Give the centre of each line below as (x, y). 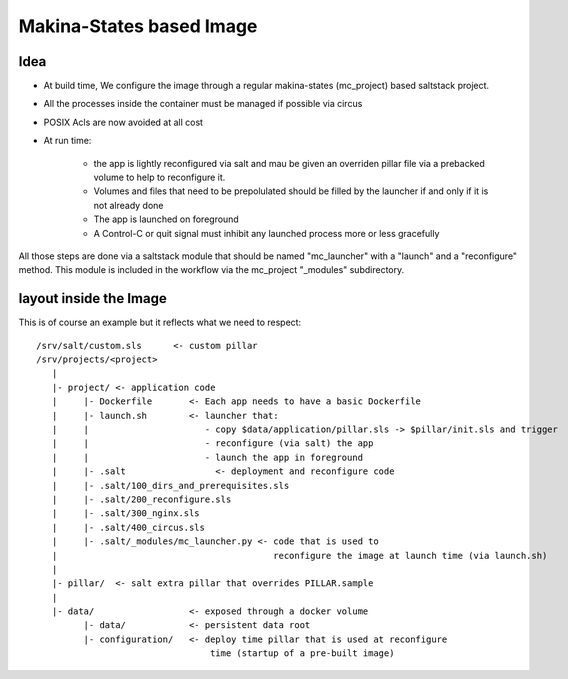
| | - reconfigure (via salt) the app (212, 443)
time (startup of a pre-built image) (302, 653)
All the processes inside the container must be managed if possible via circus (203, 104)
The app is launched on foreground (166, 219)
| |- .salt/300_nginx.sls (125, 513)
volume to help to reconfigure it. (159, 177)
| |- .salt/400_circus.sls (128, 527)
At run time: (67, 141)
